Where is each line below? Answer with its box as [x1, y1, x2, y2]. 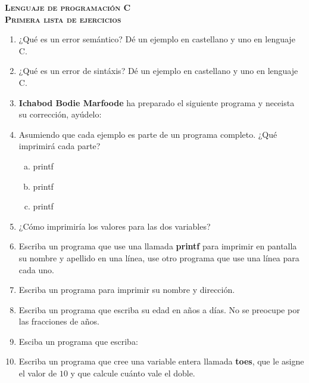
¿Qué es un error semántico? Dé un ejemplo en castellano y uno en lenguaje [18, 33, 295, 45]
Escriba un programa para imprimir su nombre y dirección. [18, 283, 235, 296]
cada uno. [18, 263, 54, 276]
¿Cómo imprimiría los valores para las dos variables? [18, 220, 211, 232]
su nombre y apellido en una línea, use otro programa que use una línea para [18, 251, 299, 264]
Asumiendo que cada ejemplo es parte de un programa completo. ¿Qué [18, 128, 277, 140]
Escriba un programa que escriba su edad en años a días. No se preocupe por [18, 303, 300, 316]
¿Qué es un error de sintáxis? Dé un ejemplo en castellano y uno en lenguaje [18, 64, 298, 77]
